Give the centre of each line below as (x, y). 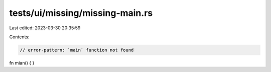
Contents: (19, 37)
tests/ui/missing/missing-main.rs (81, 13)
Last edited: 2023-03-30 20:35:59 (45, 28)
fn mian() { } (22, 63)
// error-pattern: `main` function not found (77, 50)
